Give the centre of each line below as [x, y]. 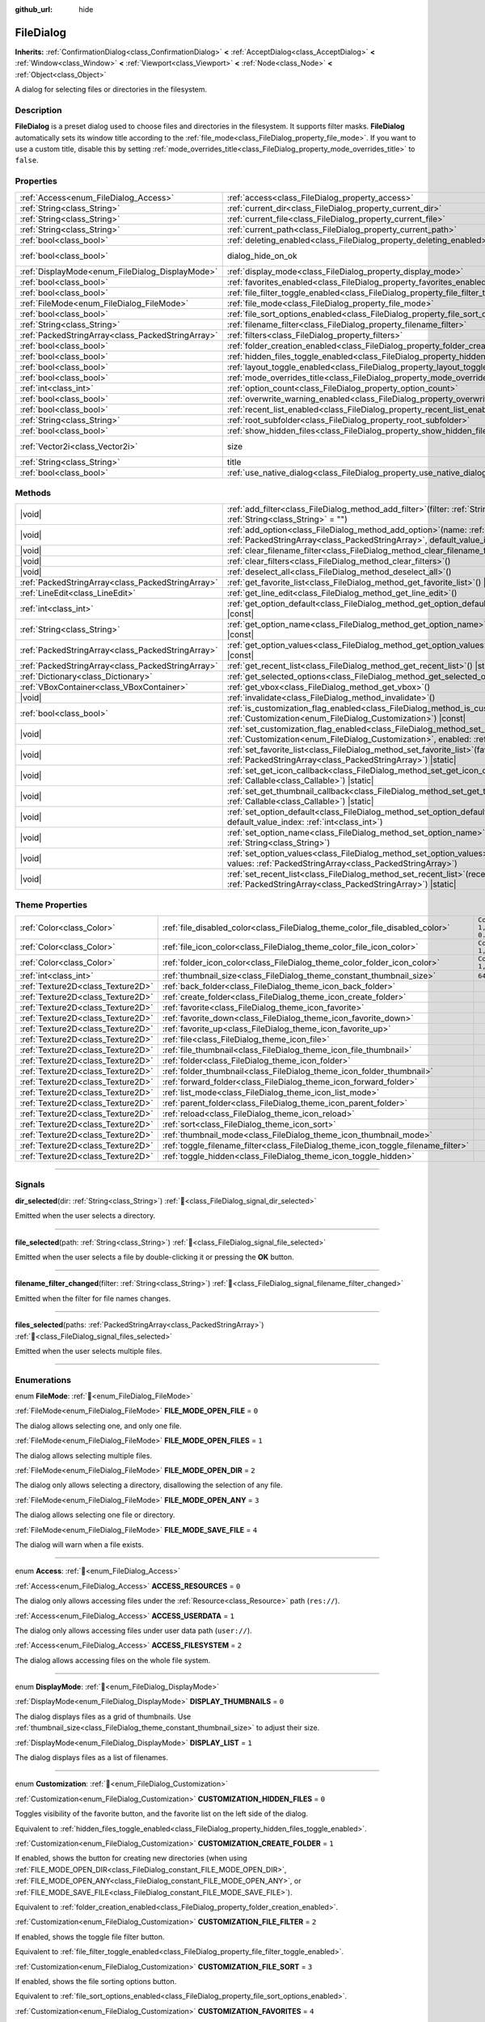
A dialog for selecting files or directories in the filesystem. [111, 90]
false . [27, 160]
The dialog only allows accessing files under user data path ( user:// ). [133, 1631]
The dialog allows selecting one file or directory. [95, 1515]
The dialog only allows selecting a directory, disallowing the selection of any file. [149, 1485]
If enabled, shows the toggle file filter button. [90, 1936]
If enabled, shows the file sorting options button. [96, 1981]
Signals [30, 1185]
